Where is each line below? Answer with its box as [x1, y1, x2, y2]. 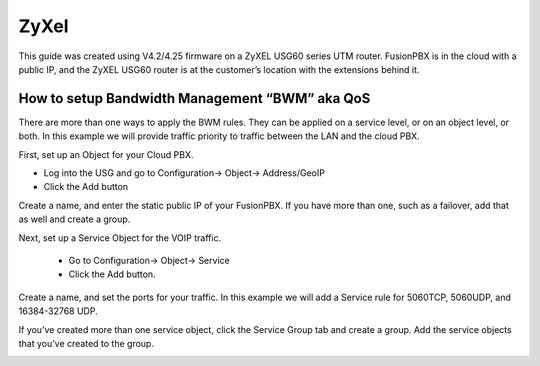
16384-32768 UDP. [18, 305, 99, 317]
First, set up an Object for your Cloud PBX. [18, 148, 194, 160]
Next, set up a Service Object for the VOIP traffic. [18, 231, 222, 244]
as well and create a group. [18, 213, 131, 225]
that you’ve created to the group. [18, 337, 155, 349]
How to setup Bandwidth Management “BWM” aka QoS [18, 90, 371, 107]
